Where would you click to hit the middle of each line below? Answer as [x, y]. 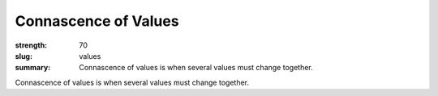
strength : [31, 45]
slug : [24, 56]
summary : [33, 68]
